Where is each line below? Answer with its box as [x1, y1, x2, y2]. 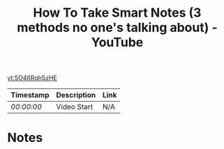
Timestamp [10, 91, 50, 100]
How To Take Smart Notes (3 [33, 5, 202, 21]
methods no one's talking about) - [17, 19, 218, 36]
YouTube [91, 35, 144, 50]
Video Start [56, 102, 94, 112]
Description [56, 91, 96, 100]
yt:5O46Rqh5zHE [7, 74, 57, 82]
